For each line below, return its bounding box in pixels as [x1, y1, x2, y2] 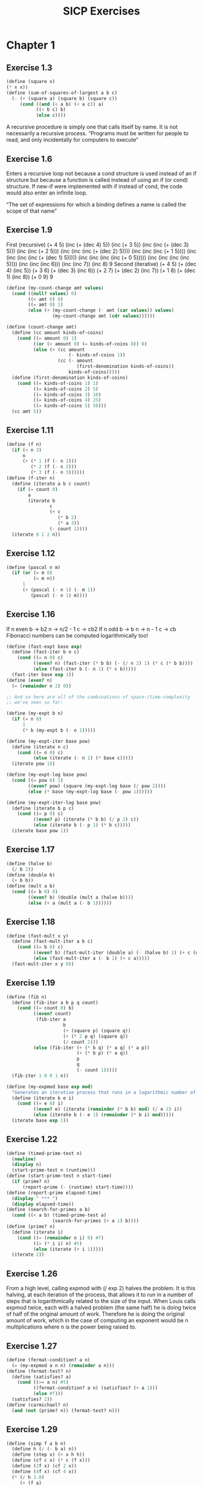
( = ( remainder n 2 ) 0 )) [11, 683, 71, 689]
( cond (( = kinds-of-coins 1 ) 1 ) [17, 380, 98, 386]
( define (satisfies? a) [11, 1374, 71, 1380]
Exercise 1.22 [6, 1134, 57, 1145]
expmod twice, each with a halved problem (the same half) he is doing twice [6, 1304, 196, 1311]
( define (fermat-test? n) [6, 1368, 71, 1374]
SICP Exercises [63, 4, 140, 18]
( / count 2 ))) [63, 1039, 98, 1045]
